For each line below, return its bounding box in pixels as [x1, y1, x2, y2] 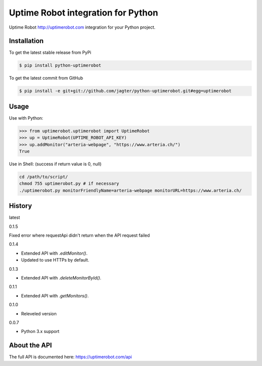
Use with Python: [9, 115, 44, 121]
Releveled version [21, 311, 57, 316]
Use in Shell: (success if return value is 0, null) [9, 161, 102, 167]
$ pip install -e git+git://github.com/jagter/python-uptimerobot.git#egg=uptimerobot [19, 88, 232, 94]
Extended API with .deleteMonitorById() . [21, 275, 101, 281]
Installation [9, 37, 44, 45]
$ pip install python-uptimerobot [19, 63, 101, 68]
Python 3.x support [21, 329, 60, 334]
